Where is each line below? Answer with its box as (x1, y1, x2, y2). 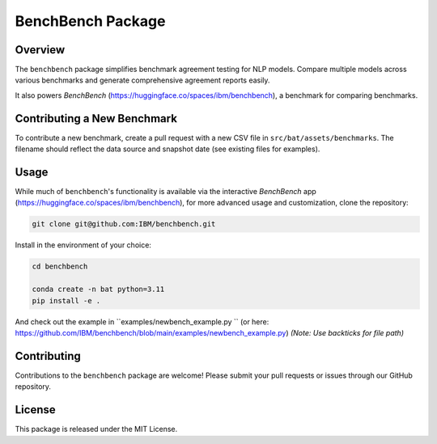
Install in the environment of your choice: (15, 240, 151, 250)
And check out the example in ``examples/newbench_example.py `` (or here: (15, 316, 269, 327)
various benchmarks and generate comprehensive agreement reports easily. (15, 75, 270, 85)
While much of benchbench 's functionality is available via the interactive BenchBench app (15, 187, 317, 197)
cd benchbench (32, 262, 88, 271)
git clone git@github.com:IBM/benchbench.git (32, 219, 216, 229)
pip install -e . (32, 296, 101, 305)
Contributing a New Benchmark (15, 112, 178, 125)
